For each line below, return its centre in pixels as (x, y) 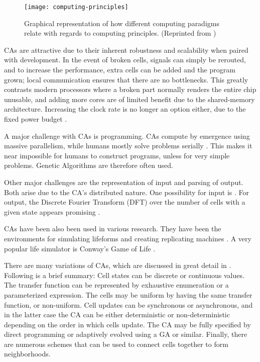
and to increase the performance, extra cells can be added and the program (120, 70)
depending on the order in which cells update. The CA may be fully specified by (127, 324)
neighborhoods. (27, 354)
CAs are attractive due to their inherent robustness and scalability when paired (126, 50)
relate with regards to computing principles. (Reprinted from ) (120, 33)
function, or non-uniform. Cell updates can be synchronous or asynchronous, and (128, 304)
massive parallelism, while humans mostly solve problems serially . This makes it (128, 146)
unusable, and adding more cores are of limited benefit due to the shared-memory (129, 99)
